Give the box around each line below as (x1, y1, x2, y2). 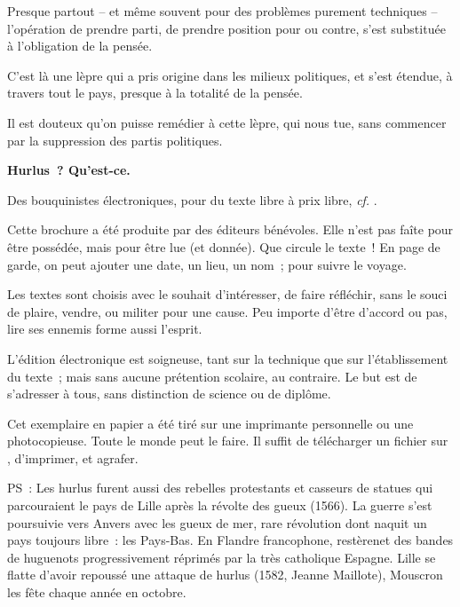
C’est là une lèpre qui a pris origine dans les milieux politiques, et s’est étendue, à (7, 66, 453, 84)
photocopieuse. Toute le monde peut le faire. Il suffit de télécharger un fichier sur (7, 431, 448, 450)
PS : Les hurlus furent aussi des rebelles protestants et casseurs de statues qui (7, 478, 433, 497)
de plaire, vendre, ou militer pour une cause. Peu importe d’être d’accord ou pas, (7, 302, 448, 320)
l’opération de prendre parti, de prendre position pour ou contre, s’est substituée (7, 19, 446, 37)
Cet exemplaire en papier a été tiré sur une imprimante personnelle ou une (7, 414, 414, 432)
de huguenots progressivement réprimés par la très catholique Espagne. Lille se (7, 548, 436, 566)
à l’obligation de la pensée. (7, 36, 153, 55)
